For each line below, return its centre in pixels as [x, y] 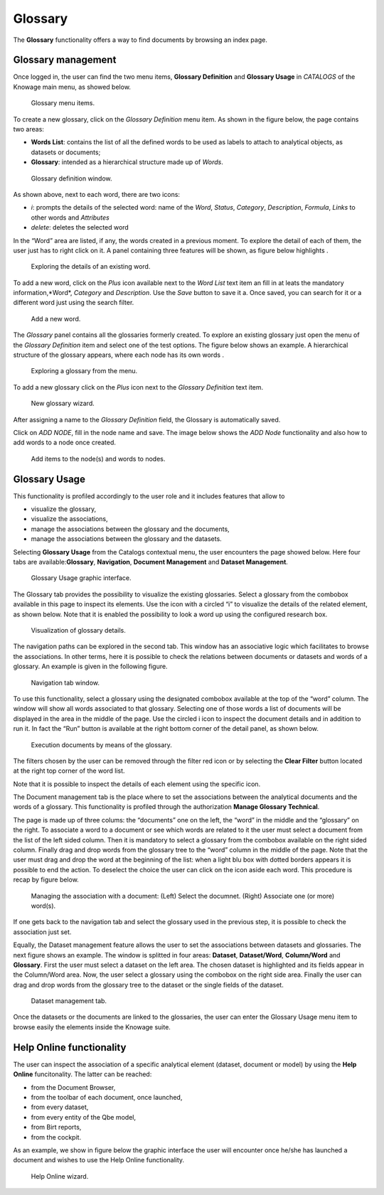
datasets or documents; [66, 152]
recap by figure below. [46, 880]
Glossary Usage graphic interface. [81, 578]
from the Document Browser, [73, 1087]
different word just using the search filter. [74, 303]
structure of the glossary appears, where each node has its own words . [118, 355]
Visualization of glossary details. [78, 630]
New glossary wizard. [63, 403]
